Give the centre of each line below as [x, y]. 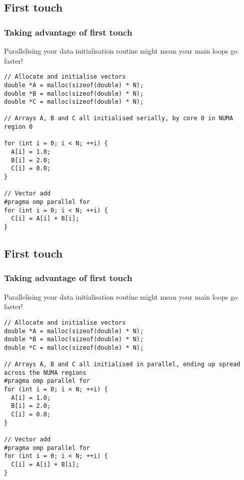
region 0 [18, 127]
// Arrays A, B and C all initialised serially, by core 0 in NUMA [119, 118]
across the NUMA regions [45, 373]
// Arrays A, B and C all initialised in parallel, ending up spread [122, 365]
